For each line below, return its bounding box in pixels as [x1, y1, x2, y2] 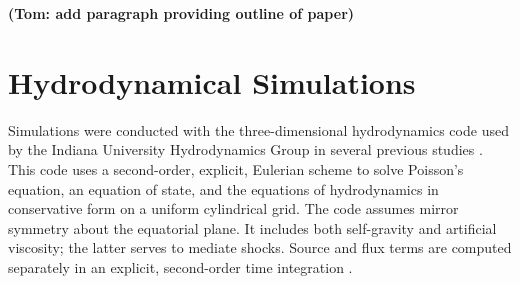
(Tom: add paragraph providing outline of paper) [8, 3, 355, 23]
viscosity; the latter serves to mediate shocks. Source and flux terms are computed [8, 237, 512, 258]
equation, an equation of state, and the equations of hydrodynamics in [8, 178, 439, 199]
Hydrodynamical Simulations [8, 61, 416, 102]
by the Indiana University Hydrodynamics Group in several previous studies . [8, 139, 483, 160]
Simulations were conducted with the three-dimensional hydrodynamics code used [8, 119, 509, 140]
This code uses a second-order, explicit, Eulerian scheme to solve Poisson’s [8, 158, 464, 179]
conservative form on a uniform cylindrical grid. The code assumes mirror [8, 198, 459, 219]
